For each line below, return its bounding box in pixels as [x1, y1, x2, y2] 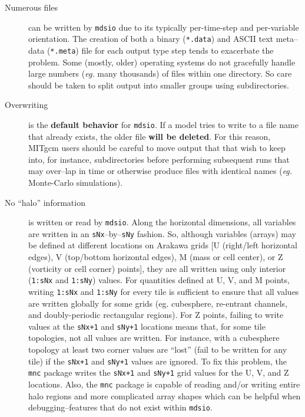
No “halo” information [5, 196, 85, 208]
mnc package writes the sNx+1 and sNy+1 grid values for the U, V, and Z [28, 366, 289, 379]
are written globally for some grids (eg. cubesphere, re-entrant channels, [28, 297, 288, 309]
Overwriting [5, 98, 48, 111]
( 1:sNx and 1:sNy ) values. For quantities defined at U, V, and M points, [28, 274, 290, 286]
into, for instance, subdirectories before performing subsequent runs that [28, 153, 290, 165]
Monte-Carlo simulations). [28, 176, 123, 188]
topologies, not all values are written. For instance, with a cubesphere [28, 331, 280, 344]
